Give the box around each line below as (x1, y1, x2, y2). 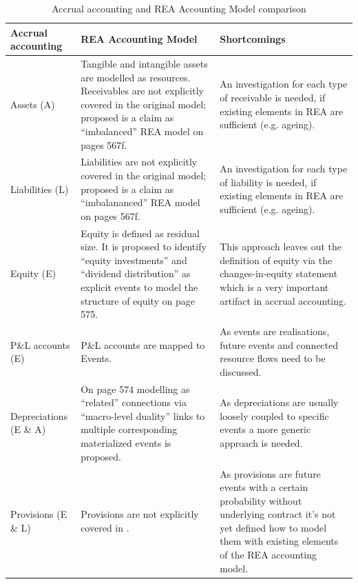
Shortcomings (220, 32, 286, 46)
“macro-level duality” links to (81, 408, 205, 423)
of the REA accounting (220, 547, 317, 562)
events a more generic (220, 422, 311, 436)
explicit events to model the (81, 280, 198, 294)
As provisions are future (220, 466, 321, 481)
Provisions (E (10, 507, 67, 521)
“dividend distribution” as (81, 266, 191, 281)
